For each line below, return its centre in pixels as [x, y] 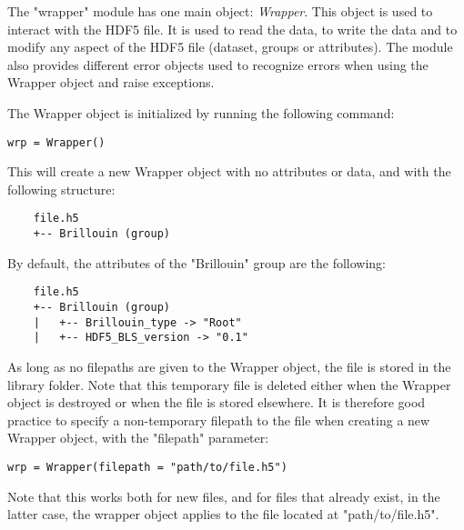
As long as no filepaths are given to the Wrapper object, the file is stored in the [229, 366]
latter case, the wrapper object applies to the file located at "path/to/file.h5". [223, 514]
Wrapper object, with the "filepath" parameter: [138, 438]
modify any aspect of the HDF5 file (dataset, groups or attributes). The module [230, 47]
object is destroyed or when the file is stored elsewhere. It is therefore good [217, 402]
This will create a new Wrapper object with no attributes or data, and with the [229, 171]
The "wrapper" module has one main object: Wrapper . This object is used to [220, 11]
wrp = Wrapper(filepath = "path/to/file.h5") [147, 467]
